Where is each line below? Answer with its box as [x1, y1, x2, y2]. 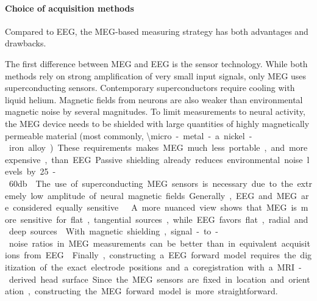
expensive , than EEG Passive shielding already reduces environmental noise [5, 153, 303, 165]
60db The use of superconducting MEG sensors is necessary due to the [9, 176, 293, 189]
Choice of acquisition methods [5, 1, 134, 14]
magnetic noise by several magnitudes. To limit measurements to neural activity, [5, 105, 305, 118]
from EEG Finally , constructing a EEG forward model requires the [24, 248, 296, 261]
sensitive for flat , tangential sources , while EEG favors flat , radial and [20, 212, 308, 225]
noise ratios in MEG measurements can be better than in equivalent [9, 236, 277, 249]
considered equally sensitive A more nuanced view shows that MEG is [13, 201, 297, 214]
